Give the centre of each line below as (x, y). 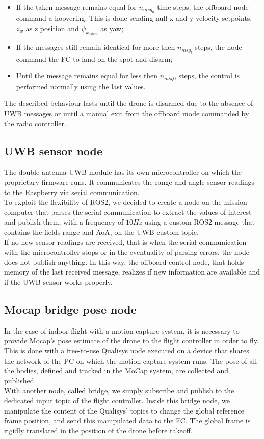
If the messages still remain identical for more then (96, 47)
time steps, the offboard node (203, 7)
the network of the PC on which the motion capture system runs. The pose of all (131, 360)
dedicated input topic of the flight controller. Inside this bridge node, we (117, 400)
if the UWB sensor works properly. (58, 282)
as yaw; (112, 28)
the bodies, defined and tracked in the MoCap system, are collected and (116, 371)
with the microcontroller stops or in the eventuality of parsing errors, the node (127, 252)
